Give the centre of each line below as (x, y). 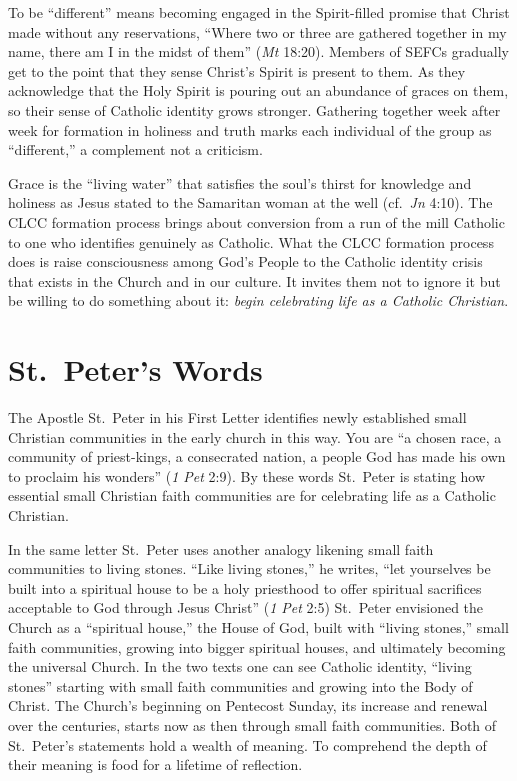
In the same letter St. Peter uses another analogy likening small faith (221, 548)
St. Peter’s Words (135, 369)
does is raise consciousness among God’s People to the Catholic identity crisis (245, 261)
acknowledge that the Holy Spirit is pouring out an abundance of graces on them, (258, 90)
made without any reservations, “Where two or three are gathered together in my (257, 31)
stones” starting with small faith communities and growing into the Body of (240, 685)
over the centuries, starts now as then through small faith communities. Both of (252, 724)
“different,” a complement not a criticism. (135, 149)
